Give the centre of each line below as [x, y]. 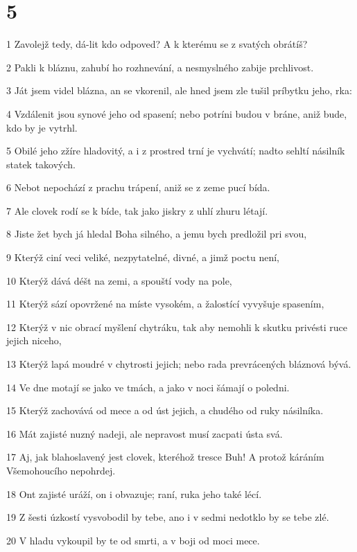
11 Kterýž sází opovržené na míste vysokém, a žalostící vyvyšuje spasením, [165, 304]
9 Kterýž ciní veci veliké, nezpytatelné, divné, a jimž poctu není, [143, 257]
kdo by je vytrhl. [42, 127]
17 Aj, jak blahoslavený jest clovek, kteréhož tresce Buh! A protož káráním [165, 457]
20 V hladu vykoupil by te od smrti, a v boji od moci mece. [133, 540]
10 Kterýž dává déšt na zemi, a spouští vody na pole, [119, 280]
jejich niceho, [34, 340]
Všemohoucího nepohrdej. [61, 470]
